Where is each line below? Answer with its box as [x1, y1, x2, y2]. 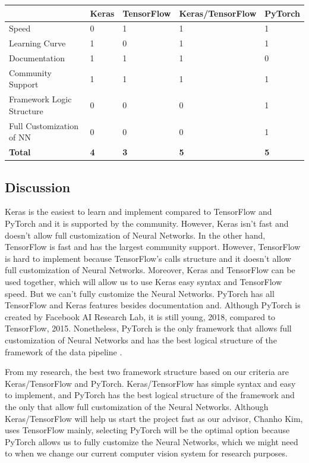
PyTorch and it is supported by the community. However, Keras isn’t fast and [5, 217, 289, 230]
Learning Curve [9, 37, 66, 49]
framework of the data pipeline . [5, 345, 122, 358]
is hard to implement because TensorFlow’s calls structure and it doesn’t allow [5, 252, 291, 264]
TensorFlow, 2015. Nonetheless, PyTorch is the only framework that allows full [5, 322, 292, 334]
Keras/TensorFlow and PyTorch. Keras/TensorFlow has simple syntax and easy [5, 377, 296, 389]
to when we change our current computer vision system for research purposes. [5, 447, 288, 459]
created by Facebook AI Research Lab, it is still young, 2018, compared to [5, 310, 276, 323]
